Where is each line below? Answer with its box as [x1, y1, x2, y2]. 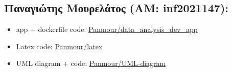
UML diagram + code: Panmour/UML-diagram [16, 58, 166, 68]
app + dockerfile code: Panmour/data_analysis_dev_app [16, 24, 198, 34]
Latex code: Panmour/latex [16, 41, 103, 51]
